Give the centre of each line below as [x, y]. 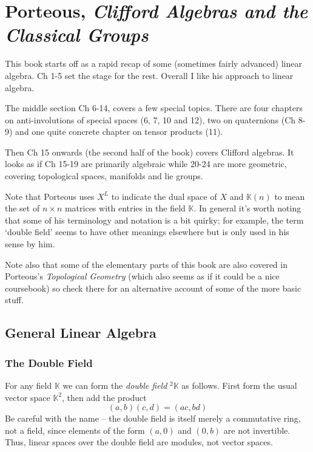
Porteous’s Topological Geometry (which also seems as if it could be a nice [142, 276]
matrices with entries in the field [125, 208]
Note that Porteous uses [50, 196]
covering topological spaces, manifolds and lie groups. [104, 176]
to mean [290, 196]
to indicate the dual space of [164, 196]
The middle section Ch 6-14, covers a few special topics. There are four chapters [154, 108]
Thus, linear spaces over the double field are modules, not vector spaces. [139, 442]
